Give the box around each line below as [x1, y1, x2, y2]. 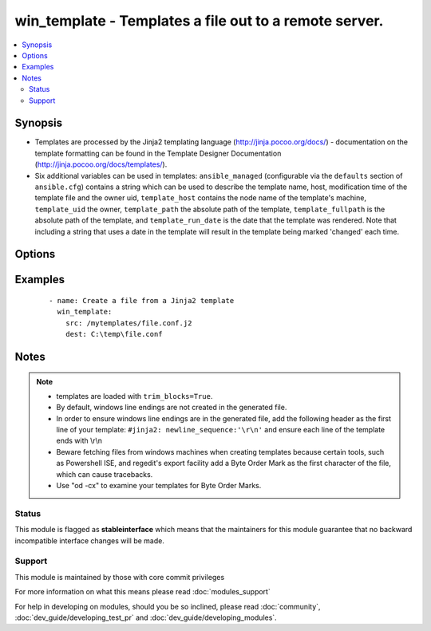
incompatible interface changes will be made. [14, 535, 165, 546]
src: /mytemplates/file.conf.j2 [65, 318, 192, 327]
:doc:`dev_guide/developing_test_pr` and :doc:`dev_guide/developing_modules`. [14, 613, 277, 622]
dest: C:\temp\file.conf [65, 329, 163, 339]
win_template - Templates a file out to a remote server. [14, 12, 384, 30]
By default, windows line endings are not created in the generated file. [56, 403, 287, 412]
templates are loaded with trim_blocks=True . [56, 391, 213, 400]
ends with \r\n [56, 436, 103, 446]
